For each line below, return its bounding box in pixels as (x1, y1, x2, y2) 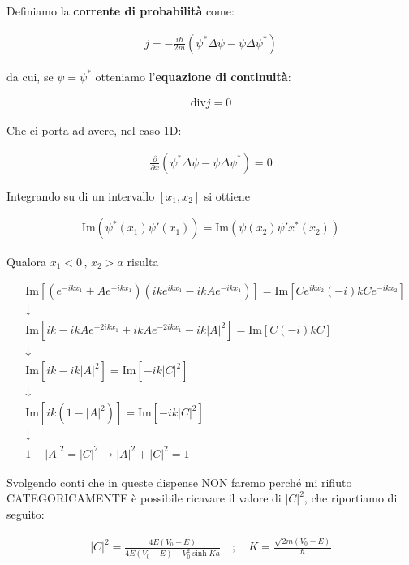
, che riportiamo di (304, 490, 398, 507)
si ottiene (204, 187, 250, 204)
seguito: (6, 506, 45, 523)
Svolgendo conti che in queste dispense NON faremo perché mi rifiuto (6, 473, 352, 490)
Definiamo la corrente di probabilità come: (6, 2, 235, 19)
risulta (127, 252, 159, 270)
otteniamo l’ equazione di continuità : (95, 67, 291, 84)
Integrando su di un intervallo (6, 187, 155, 204)
